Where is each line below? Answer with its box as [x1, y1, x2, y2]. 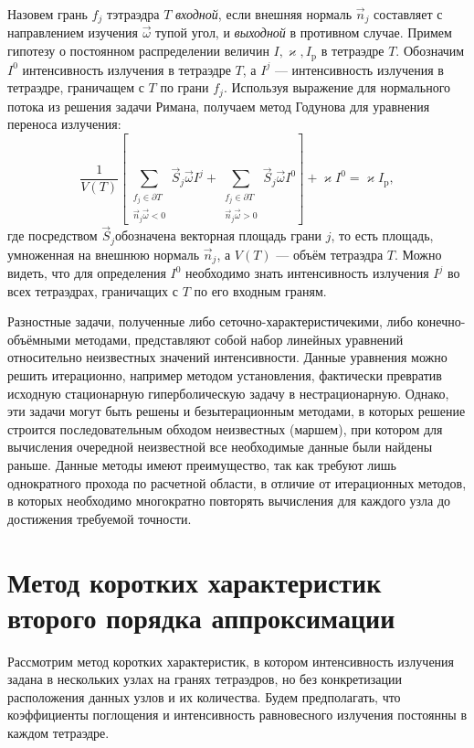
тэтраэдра [106, 5, 160, 23]
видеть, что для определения [7, 263, 166, 283]
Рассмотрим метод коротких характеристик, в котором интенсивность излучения [7, 651, 455, 670]
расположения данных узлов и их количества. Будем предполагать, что [7, 687, 401, 706]
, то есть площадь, [331, 226, 434, 245]
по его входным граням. [194, 281, 327, 300]
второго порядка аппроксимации [7, 598, 395, 636]
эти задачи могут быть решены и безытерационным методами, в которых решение [7, 401, 466, 421]
